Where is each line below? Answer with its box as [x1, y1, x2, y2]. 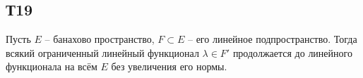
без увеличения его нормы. [111, 59, 227, 74]
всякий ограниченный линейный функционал [6, 45, 199, 60]
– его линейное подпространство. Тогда [187, 32, 357, 46]
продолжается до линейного [232, 45, 352, 60]
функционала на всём [6, 59, 97, 74]
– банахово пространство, [44, 32, 155, 46]
